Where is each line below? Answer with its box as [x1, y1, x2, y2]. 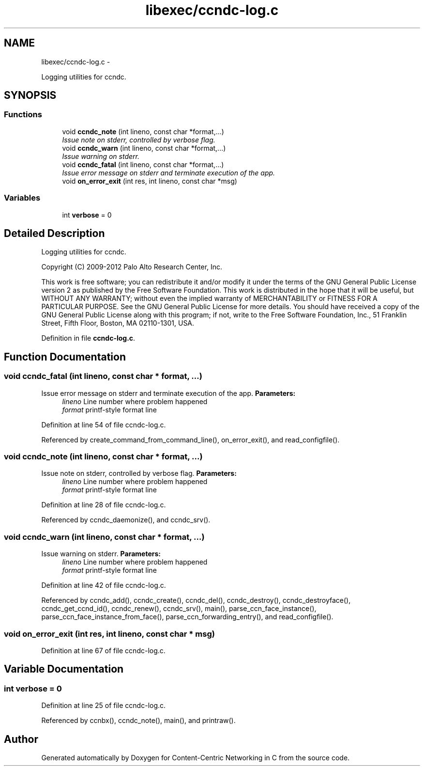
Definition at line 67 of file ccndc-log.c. [41, 646, 166, 655]
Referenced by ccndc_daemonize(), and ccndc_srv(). [41, 516, 211, 524]
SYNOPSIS [4, 89, 57, 102]
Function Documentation [4, 350, 126, 363]
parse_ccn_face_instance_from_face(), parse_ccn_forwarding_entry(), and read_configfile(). [41, 613, 333, 621]
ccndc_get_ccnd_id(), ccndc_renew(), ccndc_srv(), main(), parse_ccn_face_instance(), [41, 604, 317, 613]
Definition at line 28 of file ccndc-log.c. [41, 501, 166, 509]
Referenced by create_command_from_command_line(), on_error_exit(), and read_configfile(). [41, 435, 340, 444]
